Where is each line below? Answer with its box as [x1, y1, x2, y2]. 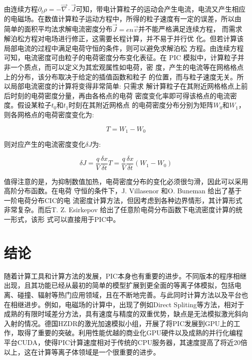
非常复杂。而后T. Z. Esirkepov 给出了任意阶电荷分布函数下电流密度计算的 [4, 204, 236, 215]
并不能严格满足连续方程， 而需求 [138, 24, 242, 34]
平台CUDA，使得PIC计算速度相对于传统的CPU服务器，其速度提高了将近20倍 [4, 337, 248, 347]
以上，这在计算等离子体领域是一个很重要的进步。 [4, 346, 160, 357]
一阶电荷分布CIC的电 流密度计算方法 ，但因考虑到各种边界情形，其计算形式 [4, 195, 242, 205]
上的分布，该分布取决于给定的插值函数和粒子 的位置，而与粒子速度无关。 [4, 71, 237, 81]
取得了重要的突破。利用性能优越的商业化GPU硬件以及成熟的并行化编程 [17, 328, 243, 338]
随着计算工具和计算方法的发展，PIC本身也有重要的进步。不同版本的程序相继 [4, 270, 247, 281]
